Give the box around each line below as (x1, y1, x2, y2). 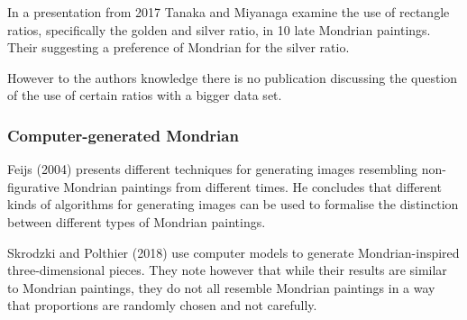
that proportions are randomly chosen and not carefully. (7, 296, 317, 315)
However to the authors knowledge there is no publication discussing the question (7, 68, 458, 87)
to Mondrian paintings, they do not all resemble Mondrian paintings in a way (7, 278, 435, 297)
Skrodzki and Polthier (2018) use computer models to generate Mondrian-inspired (7, 242, 460, 261)
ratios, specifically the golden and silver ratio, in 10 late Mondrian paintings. (7, 20, 431, 39)
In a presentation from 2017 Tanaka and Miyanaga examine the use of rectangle (7, 3, 450, 21)
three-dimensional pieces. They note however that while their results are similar (7, 261, 447, 279)
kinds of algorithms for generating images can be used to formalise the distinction (7, 195, 459, 214)
